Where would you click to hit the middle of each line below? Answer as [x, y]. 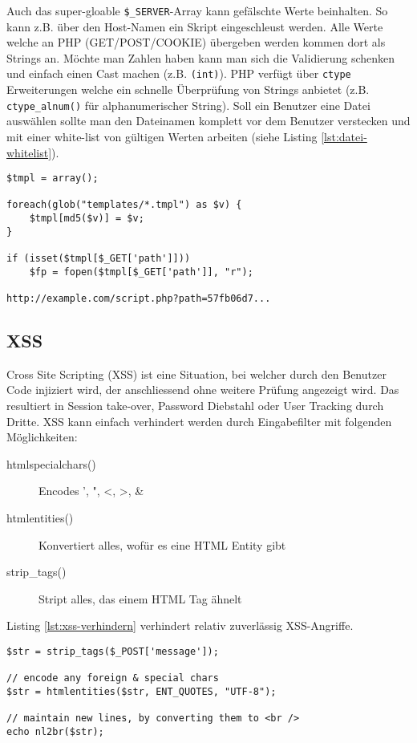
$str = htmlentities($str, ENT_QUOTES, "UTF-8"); [142, 691]
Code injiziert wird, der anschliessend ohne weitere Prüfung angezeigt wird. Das [203, 390]
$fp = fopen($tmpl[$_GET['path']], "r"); [141, 272]
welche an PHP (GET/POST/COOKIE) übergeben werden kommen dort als [196, 42]
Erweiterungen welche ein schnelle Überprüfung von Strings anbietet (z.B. [188, 89]
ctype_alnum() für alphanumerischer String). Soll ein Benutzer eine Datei [188, 105]
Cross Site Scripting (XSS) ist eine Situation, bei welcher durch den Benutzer [196, 374]
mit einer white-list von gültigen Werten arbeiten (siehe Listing [162, 136]
